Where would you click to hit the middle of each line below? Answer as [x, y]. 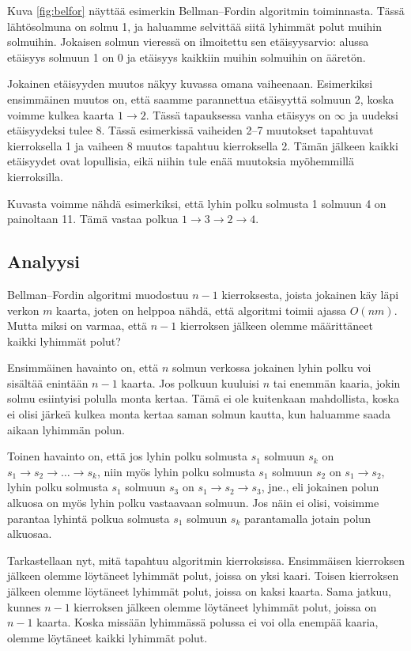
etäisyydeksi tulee [50, 130]
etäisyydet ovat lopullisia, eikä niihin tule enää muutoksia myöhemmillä [181, 161]
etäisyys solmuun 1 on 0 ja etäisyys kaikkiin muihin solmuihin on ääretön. [187, 57]
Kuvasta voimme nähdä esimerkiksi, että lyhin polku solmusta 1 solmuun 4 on [197, 203]
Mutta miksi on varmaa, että [77, 325]
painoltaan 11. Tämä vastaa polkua [93, 219]
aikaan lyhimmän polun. [66, 429]
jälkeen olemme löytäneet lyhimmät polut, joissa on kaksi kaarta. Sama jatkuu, [200, 591]
